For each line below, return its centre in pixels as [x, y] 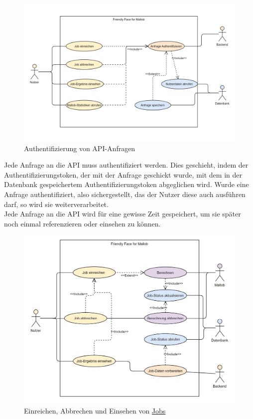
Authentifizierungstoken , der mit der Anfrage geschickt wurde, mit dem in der [123, 174]
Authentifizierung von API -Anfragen [80, 148]
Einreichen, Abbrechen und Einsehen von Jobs [95, 411]
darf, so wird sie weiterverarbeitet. [56, 204]
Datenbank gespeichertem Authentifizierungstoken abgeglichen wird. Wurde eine [126, 184]
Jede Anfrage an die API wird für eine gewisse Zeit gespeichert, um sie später [123, 214]
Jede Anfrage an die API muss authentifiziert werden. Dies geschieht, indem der [126, 165]
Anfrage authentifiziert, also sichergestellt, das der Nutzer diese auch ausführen [125, 194]
